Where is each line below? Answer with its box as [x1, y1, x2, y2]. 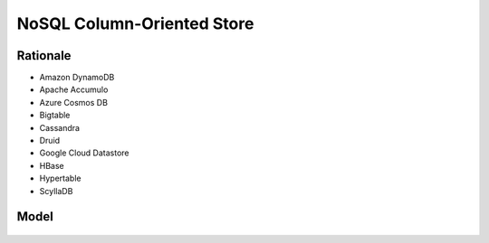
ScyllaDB [39, 185, 73, 196]
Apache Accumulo [39, 84, 109, 95]
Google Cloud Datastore [39, 147, 130, 158]
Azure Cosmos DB [39, 97, 109, 107]
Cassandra [39, 122, 81, 133]
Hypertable [39, 173, 81, 184]
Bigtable [39, 109, 71, 121]
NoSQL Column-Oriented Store [16, 14, 254, 33]
